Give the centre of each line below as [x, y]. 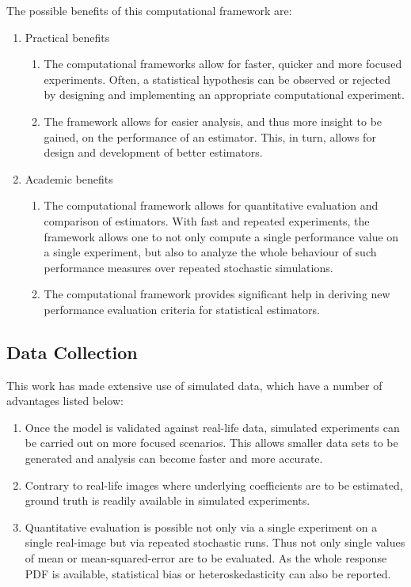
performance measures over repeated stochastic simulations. [188, 267]
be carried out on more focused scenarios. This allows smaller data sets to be [211, 443]
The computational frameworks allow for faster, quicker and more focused [223, 64]
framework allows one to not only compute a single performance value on [221, 236]
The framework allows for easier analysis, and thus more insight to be [213, 121]
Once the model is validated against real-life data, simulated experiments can [212, 427]
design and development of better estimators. [153, 152]
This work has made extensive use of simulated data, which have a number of [194, 385]
